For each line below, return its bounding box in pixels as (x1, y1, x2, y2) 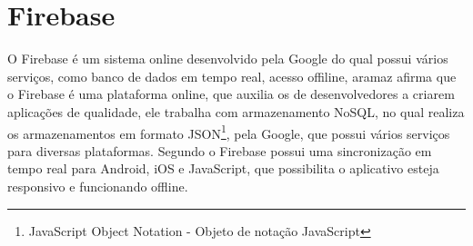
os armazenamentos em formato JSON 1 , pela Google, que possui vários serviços (7, 121, 450, 143)
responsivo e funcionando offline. (7, 176, 188, 195)
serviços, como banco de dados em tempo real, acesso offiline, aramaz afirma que (7, 66, 457, 85)
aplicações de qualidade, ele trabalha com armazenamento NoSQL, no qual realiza (7, 102, 465, 121)
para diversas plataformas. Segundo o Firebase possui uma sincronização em (7, 141, 432, 160)
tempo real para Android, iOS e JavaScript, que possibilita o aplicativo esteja (7, 159, 439, 178)
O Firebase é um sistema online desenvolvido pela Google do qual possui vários (7, 49, 448, 68)
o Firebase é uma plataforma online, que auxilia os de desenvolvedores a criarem (7, 84, 455, 103)
